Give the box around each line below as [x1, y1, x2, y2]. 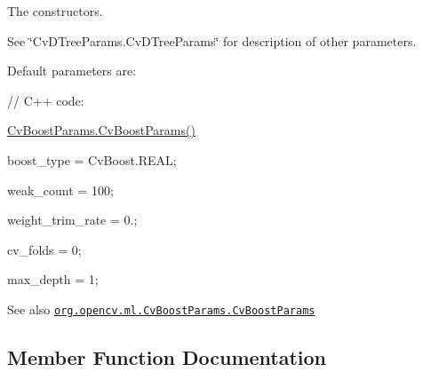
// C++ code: [7, 91, 84, 109]
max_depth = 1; [7, 270, 99, 289]
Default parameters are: [7, 61, 137, 80]
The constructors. [7, 2, 103, 20]
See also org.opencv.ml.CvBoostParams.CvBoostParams [7, 299, 315, 318]
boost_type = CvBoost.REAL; [7, 150, 177, 169]
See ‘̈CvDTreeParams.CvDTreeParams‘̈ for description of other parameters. [7, 31, 417, 50]
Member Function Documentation [7, 343, 327, 370]
